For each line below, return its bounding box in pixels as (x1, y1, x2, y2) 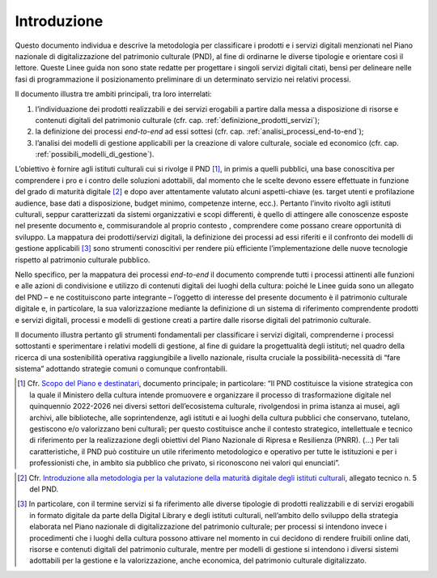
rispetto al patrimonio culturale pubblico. (15, 255, 151, 265)
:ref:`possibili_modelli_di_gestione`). (35, 150, 155, 159)
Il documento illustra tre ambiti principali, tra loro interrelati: (15, 89, 212, 99)
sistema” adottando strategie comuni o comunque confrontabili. (15, 364, 228, 374)
